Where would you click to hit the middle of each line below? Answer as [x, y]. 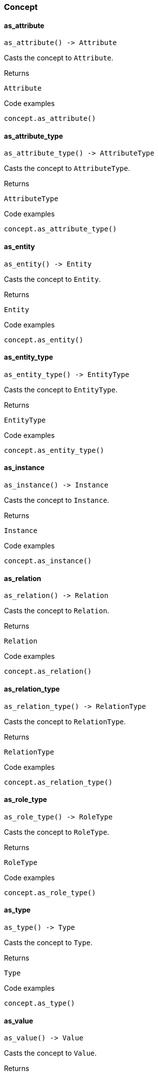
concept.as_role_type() [50, 892]
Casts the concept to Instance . [57, 500]
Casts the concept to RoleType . [57, 832]
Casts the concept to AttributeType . [67, 168]
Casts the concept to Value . [51, 1053]
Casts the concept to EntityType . [61, 389]
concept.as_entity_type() [54, 450]
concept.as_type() [40, 1003]
